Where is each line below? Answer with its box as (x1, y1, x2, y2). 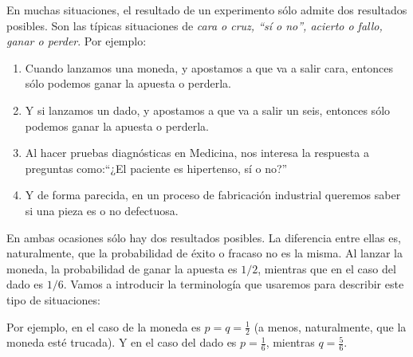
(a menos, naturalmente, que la (254, 318, 407, 335)
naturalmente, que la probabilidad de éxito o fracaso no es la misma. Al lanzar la (6, 245, 403, 261)
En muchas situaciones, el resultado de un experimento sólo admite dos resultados (6, 2, 407, 18)
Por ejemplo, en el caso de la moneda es (6, 318, 201, 335)
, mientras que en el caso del (258, 260, 396, 277)
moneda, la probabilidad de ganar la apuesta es (6, 260, 238, 277)
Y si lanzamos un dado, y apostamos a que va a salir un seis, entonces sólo (25, 101, 391, 118)
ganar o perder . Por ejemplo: (6, 33, 147, 49)
